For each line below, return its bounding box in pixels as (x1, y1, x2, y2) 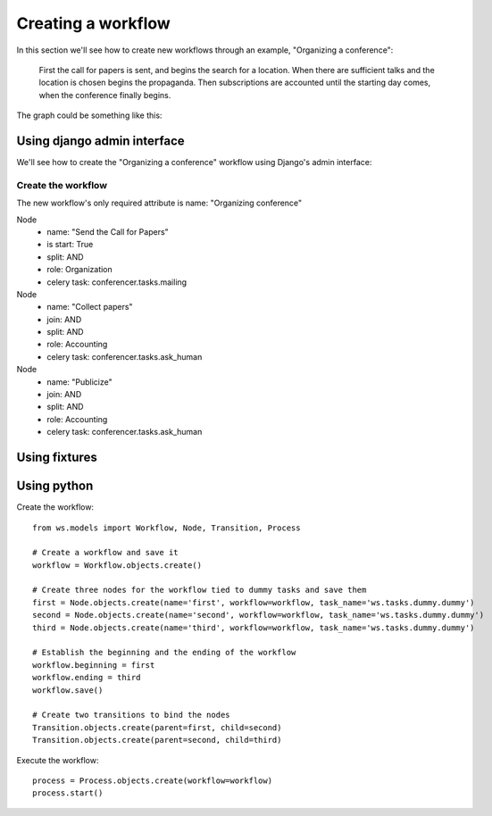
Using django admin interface (16, 133, 185, 148)
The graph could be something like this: (16, 110, 163, 121)
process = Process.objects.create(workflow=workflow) (32, 775, 272, 786)
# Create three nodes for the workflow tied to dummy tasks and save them (32, 585, 367, 595)
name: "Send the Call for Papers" (46, 226, 169, 237)
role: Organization (46, 264, 113, 275)
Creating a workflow (16, 13, 171, 33)
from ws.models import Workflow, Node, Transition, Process (32, 522, 301, 533)
